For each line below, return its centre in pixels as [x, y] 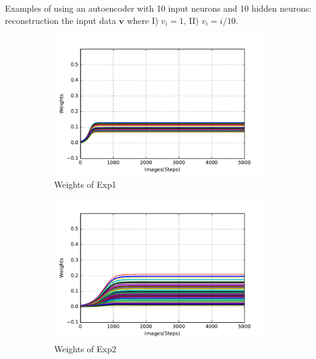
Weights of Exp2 [85, 348]
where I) [143, 20]
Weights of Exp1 [85, 184]
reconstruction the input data [61, 20]
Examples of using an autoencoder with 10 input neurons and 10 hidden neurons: [158, 8]
